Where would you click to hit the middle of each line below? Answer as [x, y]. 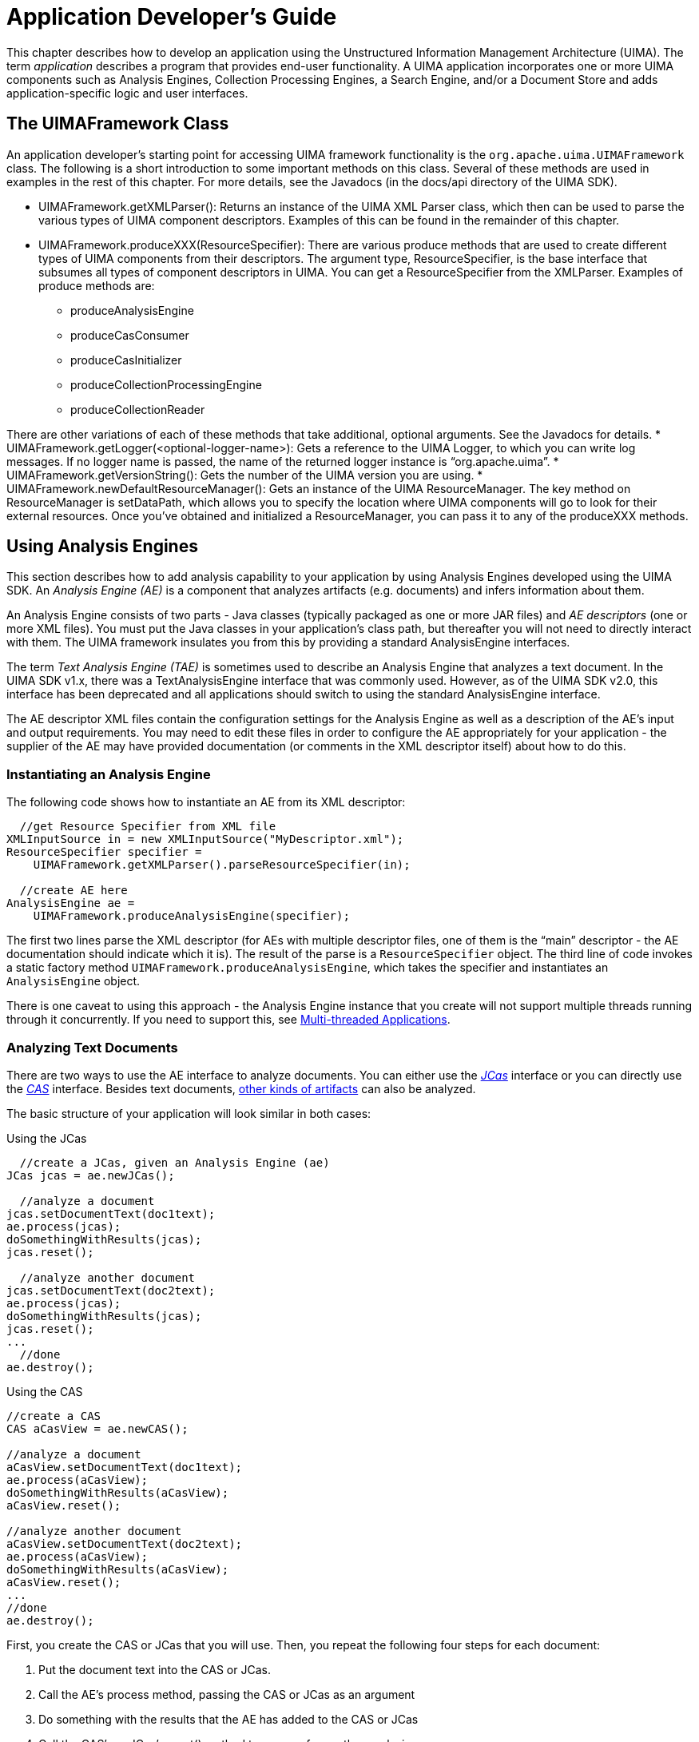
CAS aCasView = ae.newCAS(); [97, 1428]
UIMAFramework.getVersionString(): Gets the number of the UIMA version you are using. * [245, 475]
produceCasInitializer [126, 360]
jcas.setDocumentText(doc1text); [111, 1213]
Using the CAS [45, 1391]
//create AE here [73, 891]
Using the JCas [47, 1138]
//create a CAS [54, 1416]
